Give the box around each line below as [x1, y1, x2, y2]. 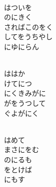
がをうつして [4, 97, 46, 108]
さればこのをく [4, 21, 53, 32]
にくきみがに [4, 88, 46, 98]
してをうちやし [4, 31, 53, 42]
